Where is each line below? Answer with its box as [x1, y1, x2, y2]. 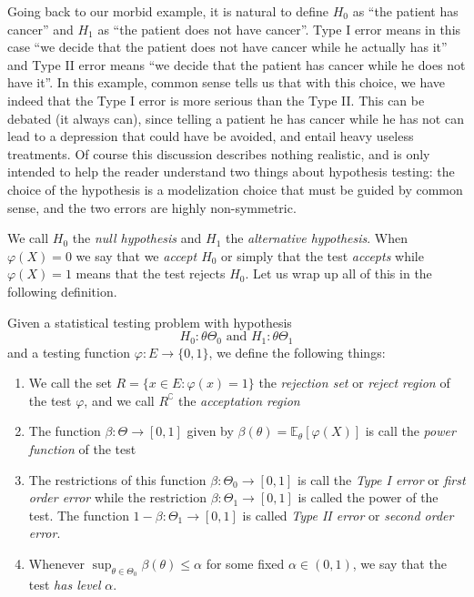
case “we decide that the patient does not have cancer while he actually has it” [7, 37, 448, 56]
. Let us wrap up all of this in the [245, 264, 432, 283]
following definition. [7, 281, 117, 300]
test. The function [28, 505, 129, 524]
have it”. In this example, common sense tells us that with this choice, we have [7, 73, 446, 92]
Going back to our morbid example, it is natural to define [7, 2, 329, 20]
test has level [28, 575, 101, 594]
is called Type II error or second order [242, 505, 454, 524]
